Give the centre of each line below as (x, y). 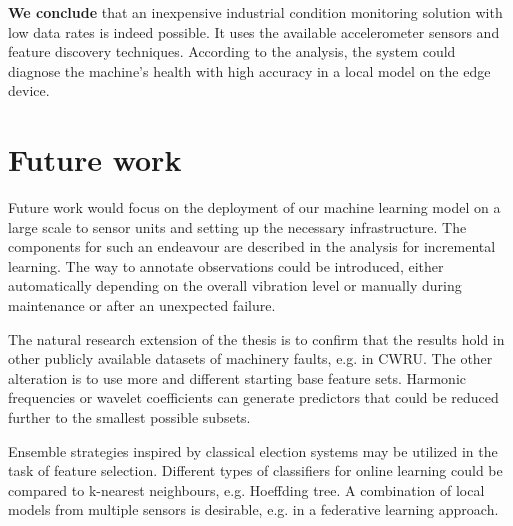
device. (29, 90)
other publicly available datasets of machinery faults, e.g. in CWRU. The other (250, 358)
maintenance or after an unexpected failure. (142, 305)
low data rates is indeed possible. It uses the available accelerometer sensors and (254, 31)
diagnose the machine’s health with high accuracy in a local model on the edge (249, 70)
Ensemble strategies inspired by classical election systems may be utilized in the (253, 450)
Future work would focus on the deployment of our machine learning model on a (254, 207)
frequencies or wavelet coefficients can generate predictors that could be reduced (253, 397)
